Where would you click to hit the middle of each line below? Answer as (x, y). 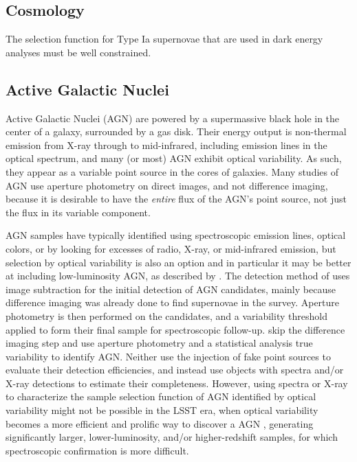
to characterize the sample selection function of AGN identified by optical (161, 396)
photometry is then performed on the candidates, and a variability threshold (166, 315)
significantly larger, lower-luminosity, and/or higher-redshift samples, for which (172, 437)
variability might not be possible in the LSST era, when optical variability (162, 410)
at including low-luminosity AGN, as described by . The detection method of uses (178, 276)
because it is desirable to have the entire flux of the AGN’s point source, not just (176, 199)
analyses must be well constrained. (78, 52)
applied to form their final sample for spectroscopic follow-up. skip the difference (175, 329)
